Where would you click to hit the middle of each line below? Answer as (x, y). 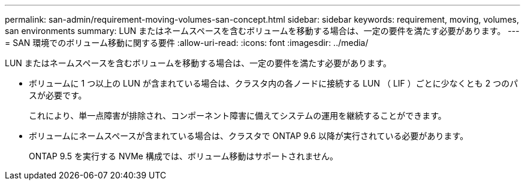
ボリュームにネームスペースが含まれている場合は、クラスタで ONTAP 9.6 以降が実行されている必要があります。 (249, 136)
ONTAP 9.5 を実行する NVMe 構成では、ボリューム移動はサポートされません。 (184, 156)
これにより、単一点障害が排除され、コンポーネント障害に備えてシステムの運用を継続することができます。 (238, 115)
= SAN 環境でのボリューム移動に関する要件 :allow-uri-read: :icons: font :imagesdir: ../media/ (187, 43)
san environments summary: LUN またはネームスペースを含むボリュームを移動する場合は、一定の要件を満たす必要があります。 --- (262, 31)
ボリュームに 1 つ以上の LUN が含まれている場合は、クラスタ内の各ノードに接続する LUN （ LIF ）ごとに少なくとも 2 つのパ (274, 83)
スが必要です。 (58, 95)
